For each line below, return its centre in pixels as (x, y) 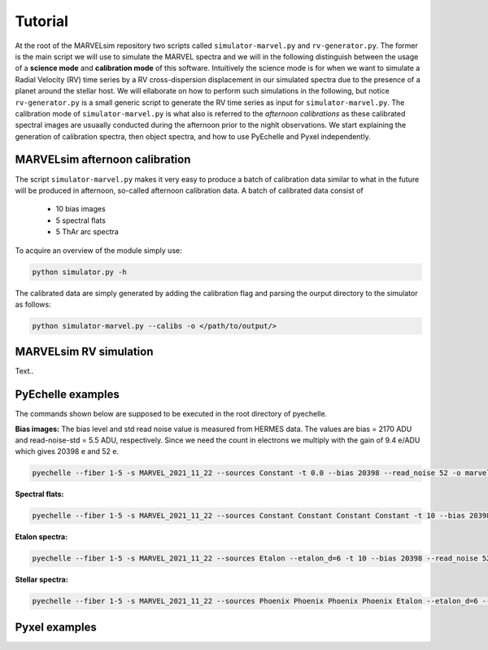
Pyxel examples (56, 627)
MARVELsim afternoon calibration (103, 160)
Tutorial (42, 21)
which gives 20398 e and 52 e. (67, 452)
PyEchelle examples (67, 395)
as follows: (33, 304)
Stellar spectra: (41, 580)
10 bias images (81, 209)
